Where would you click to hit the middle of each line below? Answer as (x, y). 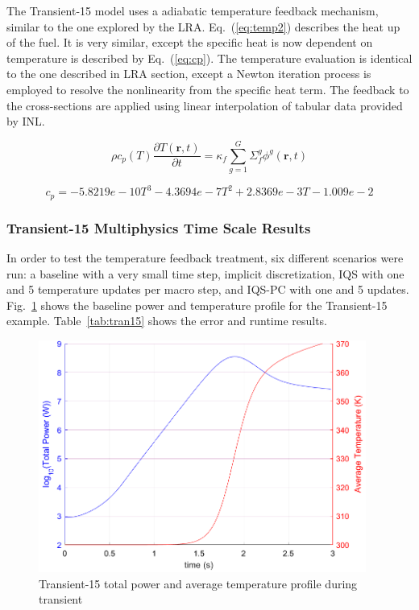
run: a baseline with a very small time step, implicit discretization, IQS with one (205, 273)
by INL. (26, 121)
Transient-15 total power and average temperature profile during (198, 583)
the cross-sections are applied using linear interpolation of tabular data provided (205, 105)
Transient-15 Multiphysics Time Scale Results (159, 227)
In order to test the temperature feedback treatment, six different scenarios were (205, 258)
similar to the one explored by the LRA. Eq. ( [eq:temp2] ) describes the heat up (203, 26)
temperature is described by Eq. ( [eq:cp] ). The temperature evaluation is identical (209, 58)
